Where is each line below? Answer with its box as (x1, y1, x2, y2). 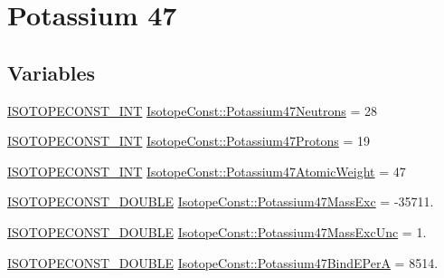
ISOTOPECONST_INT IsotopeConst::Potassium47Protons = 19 (7, 131, 371, 150)
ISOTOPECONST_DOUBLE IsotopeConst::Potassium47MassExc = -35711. (7, 192, 434, 211)
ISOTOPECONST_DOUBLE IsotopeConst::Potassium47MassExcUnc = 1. (7, 222, 427, 241)
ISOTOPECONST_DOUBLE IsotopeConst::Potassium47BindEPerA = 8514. (7, 253, 439, 272)
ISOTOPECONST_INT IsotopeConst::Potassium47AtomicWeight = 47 (7, 161, 406, 180)
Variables (7, 58, 96, 86)
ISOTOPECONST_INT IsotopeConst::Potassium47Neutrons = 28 (7, 101, 377, 120)
